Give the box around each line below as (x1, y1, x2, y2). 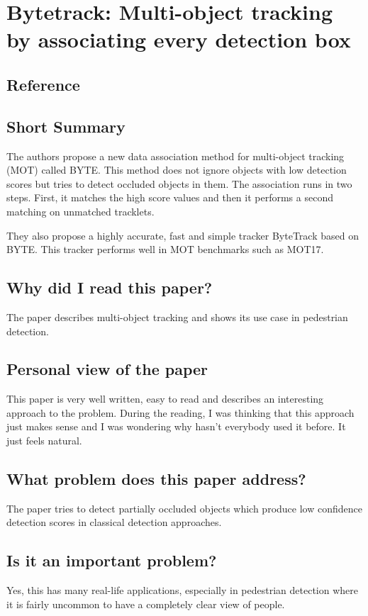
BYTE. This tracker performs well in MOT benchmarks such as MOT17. (6, 242, 324, 257)
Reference (6, 73, 80, 95)
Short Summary (6, 115, 126, 137)
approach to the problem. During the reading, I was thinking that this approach (6, 405, 355, 420)
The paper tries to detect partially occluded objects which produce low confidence (6, 500, 362, 515)
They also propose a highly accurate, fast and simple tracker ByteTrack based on (6, 228, 359, 242)
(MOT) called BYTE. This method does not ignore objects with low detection (6, 162, 347, 177)
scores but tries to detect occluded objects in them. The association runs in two (6, 176, 352, 191)
